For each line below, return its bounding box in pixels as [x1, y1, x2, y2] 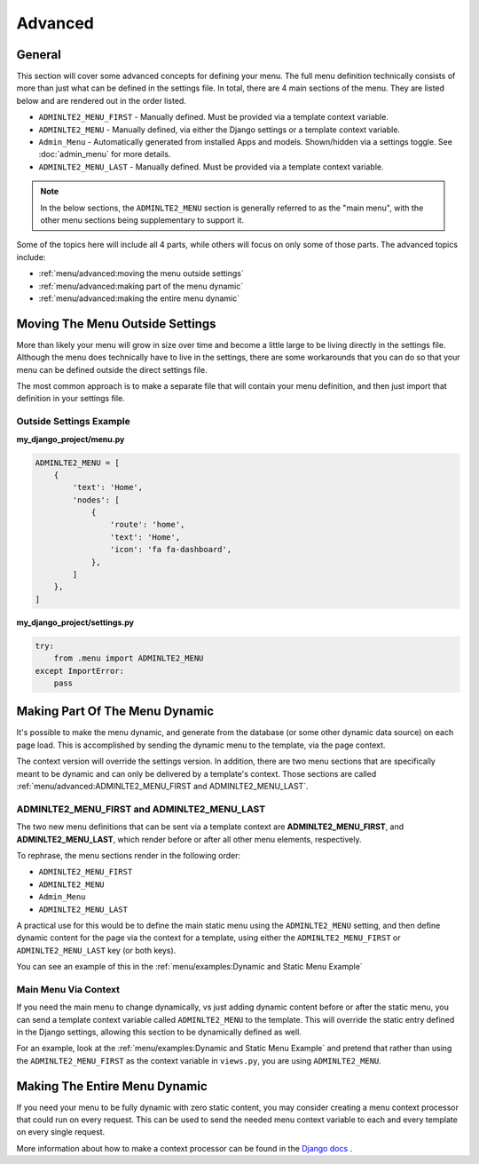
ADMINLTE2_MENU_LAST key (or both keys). [16, 945, 177, 955]
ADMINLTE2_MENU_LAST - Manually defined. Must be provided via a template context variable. [38, 161, 385, 172]
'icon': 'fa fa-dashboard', [109, 544, 232, 555]
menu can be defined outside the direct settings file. [16, 364, 208, 375]
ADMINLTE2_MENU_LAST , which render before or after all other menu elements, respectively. [16, 834, 362, 844]
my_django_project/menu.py [16, 433, 125, 444]
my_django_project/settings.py [16, 617, 135, 628]
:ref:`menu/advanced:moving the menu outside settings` [38, 268, 244, 279]
